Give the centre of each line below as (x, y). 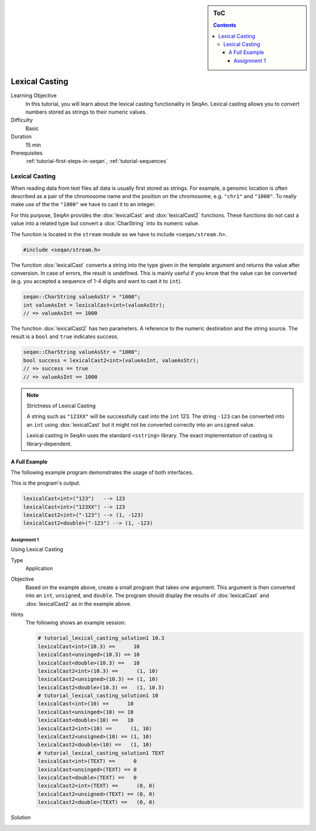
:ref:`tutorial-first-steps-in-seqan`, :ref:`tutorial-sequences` (97, 161)
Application (39, 568)
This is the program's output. (46, 483)
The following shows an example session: (75, 623)
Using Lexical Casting (37, 549)
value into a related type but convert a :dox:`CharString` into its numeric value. (105, 223)
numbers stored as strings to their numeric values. (86, 112)
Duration (21, 137)
